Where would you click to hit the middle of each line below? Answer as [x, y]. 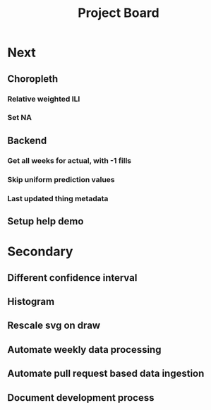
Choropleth [33, 79]
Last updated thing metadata [58, 198]
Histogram [31, 301]
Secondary [40, 252]
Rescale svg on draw [54, 326]
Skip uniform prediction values [61, 179]
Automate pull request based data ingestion [106, 374]
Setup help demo [46, 221]
